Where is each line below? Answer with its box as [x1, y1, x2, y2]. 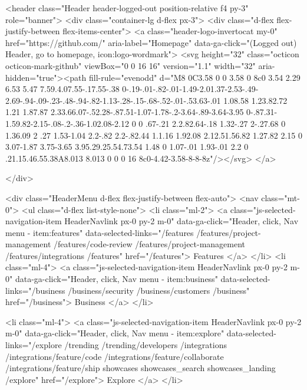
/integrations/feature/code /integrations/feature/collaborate [5, 350, 224, 362]
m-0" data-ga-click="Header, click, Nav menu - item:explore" [5, 327, 225, 339]
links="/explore [5, 339, 62, 351]
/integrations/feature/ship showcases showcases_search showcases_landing [5, 362, 276, 374]
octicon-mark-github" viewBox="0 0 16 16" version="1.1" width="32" [5, 59, 256, 71]
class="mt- [261, 191, 300, 204]
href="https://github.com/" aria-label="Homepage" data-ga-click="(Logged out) [5, 36, 297, 48]
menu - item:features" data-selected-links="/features [5, 226, 194, 238]
